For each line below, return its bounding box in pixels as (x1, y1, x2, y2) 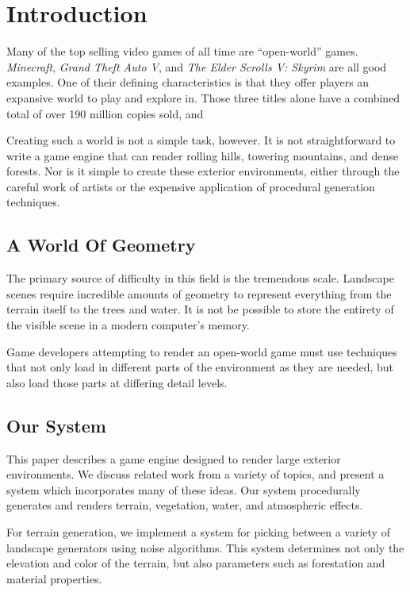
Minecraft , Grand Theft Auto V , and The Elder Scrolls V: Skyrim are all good (6, 58, 387, 75)
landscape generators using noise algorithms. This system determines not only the (6, 539, 404, 555)
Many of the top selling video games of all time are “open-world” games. (6, 43, 358, 60)
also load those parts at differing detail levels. (6, 374, 228, 390)
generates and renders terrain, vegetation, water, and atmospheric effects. (6, 497, 363, 513)
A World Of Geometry (6, 233, 196, 257)
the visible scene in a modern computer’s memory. (6, 317, 250, 333)
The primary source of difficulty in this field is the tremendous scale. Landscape (6, 270, 394, 286)
